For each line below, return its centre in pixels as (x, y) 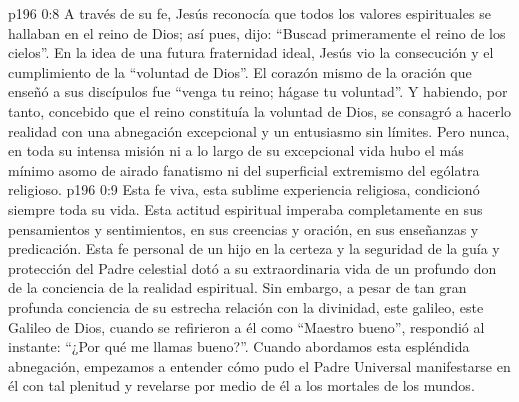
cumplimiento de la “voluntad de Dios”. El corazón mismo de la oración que (240, 71)
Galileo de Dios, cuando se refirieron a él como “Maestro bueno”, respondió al (246, 326)
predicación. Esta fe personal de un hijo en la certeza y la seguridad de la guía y (254, 248)
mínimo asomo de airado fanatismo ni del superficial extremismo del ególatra (244, 169)
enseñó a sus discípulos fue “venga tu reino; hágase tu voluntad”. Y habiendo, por (258, 91)
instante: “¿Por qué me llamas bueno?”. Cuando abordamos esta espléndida (239, 346)
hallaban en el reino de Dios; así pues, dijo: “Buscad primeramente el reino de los (257, 32)
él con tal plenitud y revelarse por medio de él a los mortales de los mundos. (241, 385)
